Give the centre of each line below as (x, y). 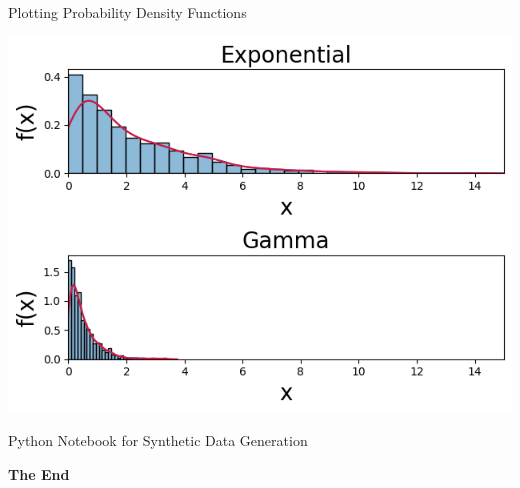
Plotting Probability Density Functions (127, 12)
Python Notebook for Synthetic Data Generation (158, 440)
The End (39, 473)
